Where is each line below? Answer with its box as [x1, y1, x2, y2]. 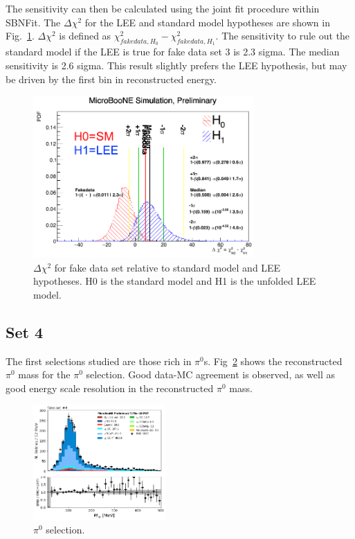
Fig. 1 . [6, 28, 35, 43]
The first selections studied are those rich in [6, 353, 192, 368]
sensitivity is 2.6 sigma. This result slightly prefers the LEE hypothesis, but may [6, 58, 347, 72]
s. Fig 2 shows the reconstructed [203, 353, 343, 368]
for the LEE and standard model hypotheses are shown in [84, 15, 330, 29]
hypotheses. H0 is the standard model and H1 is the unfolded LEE [33, 274, 316, 288]
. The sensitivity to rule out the [215, 28, 350, 43]
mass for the [18, 367, 71, 382]
